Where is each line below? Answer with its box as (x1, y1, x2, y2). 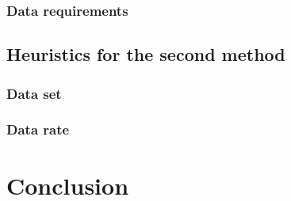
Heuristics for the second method (6, 42, 285, 66)
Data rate (6, 119, 70, 139)
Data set (6, 83, 62, 103)
